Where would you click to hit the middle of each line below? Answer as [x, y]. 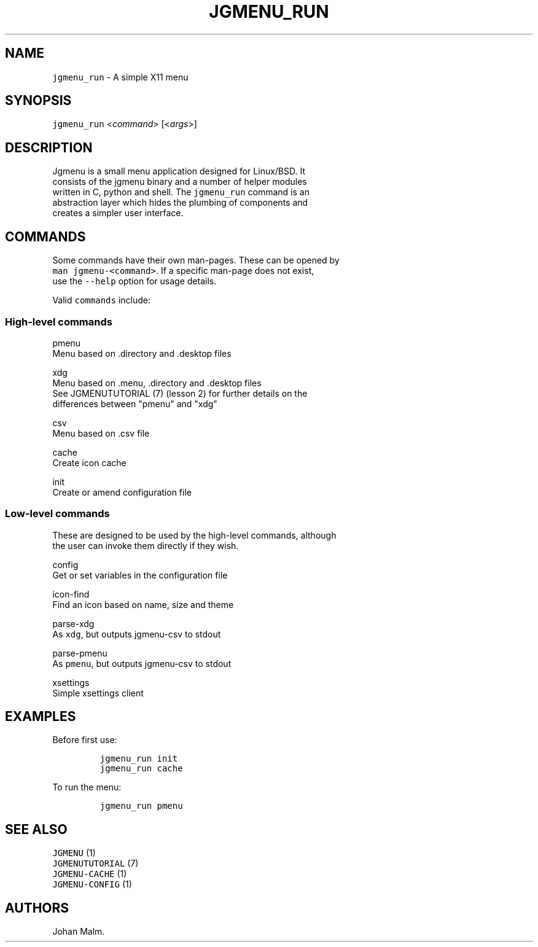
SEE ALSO [36, 829]
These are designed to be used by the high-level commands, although [194, 535]
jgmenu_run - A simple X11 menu [120, 77]
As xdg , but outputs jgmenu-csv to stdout [137, 634]
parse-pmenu [80, 653]
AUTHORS [37, 908]
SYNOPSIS [38, 101]
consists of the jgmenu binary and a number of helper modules [180, 182]
